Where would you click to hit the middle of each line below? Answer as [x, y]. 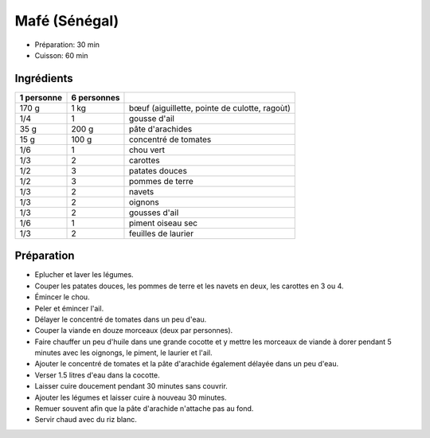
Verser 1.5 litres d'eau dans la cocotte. [97, 375]
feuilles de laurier [161, 233]
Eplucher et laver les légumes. [84, 275]
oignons [144, 201]
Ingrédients [44, 78]
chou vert [147, 150]
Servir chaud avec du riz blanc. [86, 420]
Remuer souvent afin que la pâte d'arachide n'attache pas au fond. [144, 409]
